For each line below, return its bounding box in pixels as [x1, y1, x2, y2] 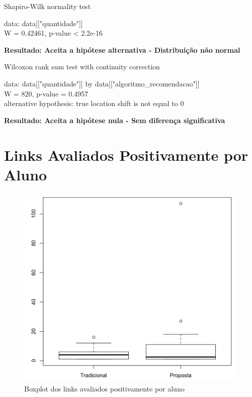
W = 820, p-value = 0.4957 [4, 88, 89, 98]
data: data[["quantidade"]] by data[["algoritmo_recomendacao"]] [4, 78, 200, 88]
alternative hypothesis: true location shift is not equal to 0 [4, 98, 184, 109]
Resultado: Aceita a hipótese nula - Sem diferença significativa [4, 115, 225, 125]
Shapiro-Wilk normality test [4, 1, 91, 11]
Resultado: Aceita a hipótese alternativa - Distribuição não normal [4, 44, 240, 55]
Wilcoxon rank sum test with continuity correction [4, 61, 160, 72]
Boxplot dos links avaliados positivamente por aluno [24, 383, 185, 393]
